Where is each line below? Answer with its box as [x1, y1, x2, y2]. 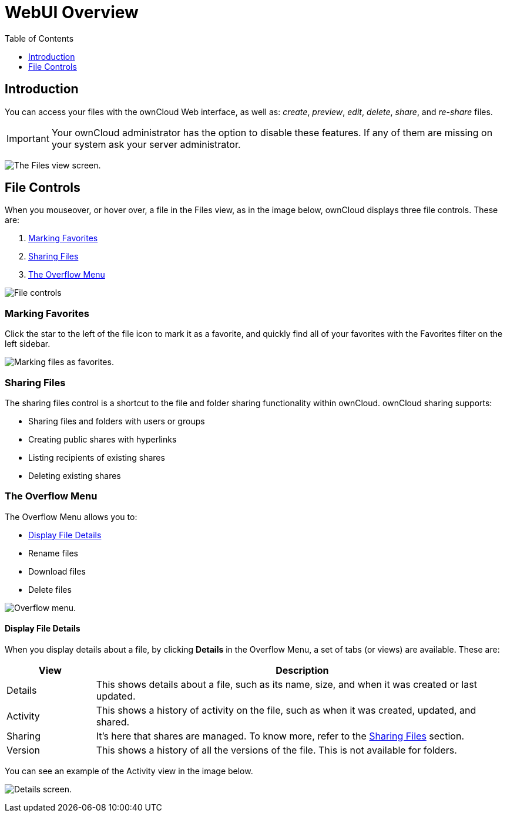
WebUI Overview [5, 2, 139, 22]
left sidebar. [5, 339, 51, 349]
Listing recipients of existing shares [28, 452, 165, 462]
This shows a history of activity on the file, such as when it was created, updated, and [96, 704, 476, 716]
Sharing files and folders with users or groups [28, 416, 205, 426]
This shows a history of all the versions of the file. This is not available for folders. [96, 744, 457, 756]
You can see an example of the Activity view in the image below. [5, 765, 253, 776]
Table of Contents [5, 33, 74, 43]
